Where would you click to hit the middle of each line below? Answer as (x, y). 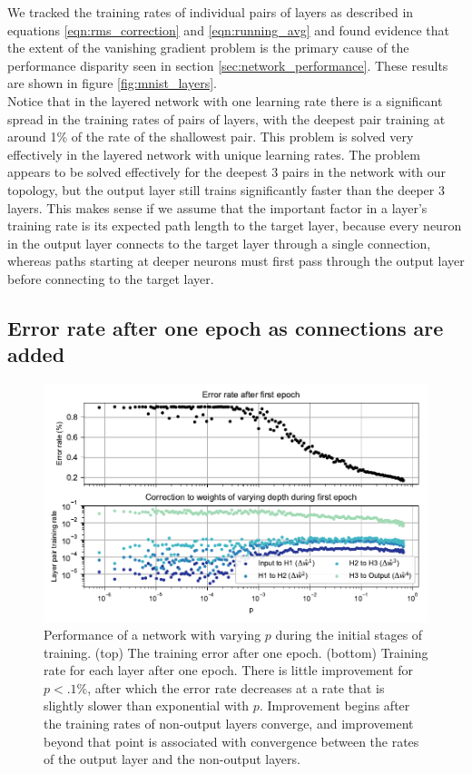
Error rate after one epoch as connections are (226, 327)
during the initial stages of (349, 635)
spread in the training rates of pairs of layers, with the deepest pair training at (226, 118)
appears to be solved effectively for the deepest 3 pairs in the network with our (227, 172)
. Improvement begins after (334, 705)
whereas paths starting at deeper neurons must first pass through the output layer (236, 261)
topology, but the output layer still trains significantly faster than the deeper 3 (226, 189)
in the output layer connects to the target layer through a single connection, (219, 243)
